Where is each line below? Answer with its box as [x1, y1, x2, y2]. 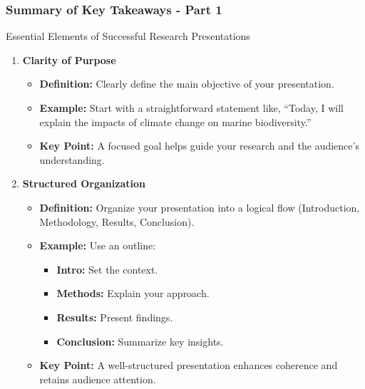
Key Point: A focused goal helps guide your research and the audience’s [39, 138, 359, 153]
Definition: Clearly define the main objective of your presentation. [39, 76, 334, 91]
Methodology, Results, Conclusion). [39, 214, 195, 229]
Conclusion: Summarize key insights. [56, 333, 224, 348]
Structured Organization [22, 176, 145, 191]
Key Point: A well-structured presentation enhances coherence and [39, 358, 338, 373]
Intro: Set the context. [56, 261, 158, 276]
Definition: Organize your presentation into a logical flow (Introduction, [39, 199, 360, 214]
